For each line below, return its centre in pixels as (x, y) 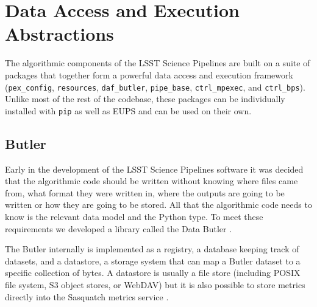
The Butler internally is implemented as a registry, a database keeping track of (152, 249)
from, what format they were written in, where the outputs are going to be (145, 192)
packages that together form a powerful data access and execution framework (149, 74)
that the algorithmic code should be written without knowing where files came (151, 181)
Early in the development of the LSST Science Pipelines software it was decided (154, 169)
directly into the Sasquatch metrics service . (87, 296)
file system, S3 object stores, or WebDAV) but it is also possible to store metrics (155, 284)
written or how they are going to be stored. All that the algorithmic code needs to (158, 205)
